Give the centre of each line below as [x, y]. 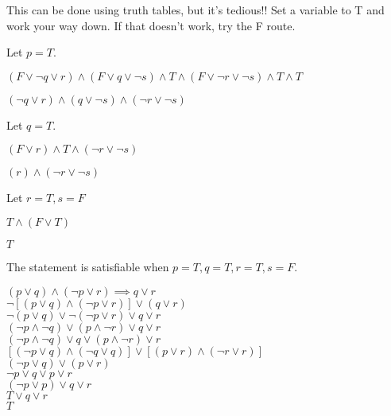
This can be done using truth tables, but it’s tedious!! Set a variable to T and [195, 10]
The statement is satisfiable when [88, 266]
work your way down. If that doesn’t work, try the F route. [151, 25]
